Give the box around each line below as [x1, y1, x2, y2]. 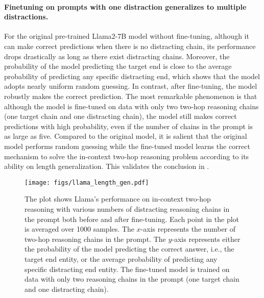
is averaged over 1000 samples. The [25, 224, 134, 234]
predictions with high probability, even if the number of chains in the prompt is [4, 120, 253, 131]
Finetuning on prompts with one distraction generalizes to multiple [4, 1, 247, 12]
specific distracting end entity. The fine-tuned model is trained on [25, 263, 230, 274]
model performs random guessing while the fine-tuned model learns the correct [4, 140, 250, 151]
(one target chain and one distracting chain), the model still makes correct [4, 111, 237, 121]
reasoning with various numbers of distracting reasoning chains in [25, 203, 230, 214]
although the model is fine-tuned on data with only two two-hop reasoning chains [4, 101, 259, 111]
